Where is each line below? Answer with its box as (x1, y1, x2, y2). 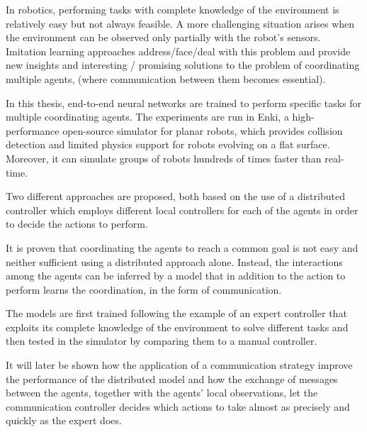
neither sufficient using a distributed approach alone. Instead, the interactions (6, 254, 343, 269)
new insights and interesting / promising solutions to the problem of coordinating (6, 57, 360, 72)
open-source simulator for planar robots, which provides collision (62, 123, 343, 138)
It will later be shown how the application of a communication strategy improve (6, 358, 353, 372)
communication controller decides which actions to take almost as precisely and (6, 399, 350, 414)
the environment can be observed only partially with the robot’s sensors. (6, 30, 321, 45)
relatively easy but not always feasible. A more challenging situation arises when (6, 16, 355, 31)
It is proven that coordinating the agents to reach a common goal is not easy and (6, 240, 358, 255)
